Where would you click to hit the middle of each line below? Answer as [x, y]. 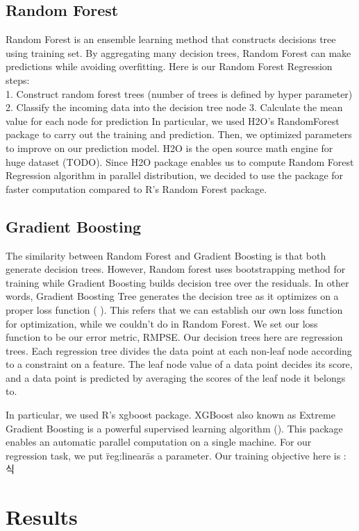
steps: [18, 79]
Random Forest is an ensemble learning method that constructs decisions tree [171, 39]
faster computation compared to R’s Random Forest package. [136, 188]
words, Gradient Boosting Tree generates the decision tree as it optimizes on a [172, 296]
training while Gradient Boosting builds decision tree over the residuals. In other [177, 282]
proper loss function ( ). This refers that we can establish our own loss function [174, 309]
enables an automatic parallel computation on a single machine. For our [159, 442]
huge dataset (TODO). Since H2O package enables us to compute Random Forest [180, 161]
